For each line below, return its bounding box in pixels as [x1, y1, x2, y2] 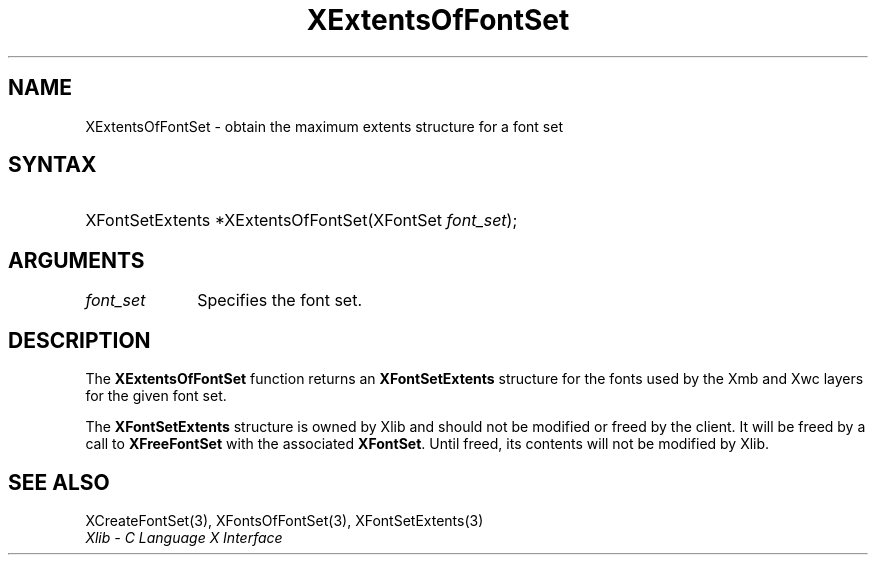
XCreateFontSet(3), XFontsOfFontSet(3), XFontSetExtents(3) [85, 511, 484, 529]
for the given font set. [85, 387, 227, 405]
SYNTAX [8, 152, 97, 178]
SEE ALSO [8, 469, 110, 495]
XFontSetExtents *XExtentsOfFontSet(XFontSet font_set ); [85, 210, 518, 231]
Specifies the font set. [197, 290, 363, 311]
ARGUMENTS [8, 247, 145, 273]
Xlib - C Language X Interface [85, 528, 283, 546]
